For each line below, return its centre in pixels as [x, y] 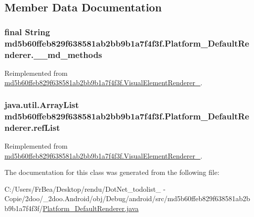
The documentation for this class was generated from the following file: [112, 172]
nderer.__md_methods [53, 54]
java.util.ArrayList [42, 104]
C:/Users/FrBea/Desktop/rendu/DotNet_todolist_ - [85, 189]
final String [27, 31]
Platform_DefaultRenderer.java [91, 208]
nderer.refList [32, 127]
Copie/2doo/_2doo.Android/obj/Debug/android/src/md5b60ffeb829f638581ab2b [127, 198]
